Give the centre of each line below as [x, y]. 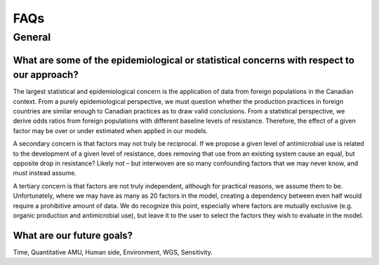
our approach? [46, 75]
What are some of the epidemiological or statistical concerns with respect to [184, 60]
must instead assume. [45, 173]
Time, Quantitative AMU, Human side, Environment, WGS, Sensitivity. [113, 252]
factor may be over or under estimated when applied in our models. [111, 130]
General [32, 37]
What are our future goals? [73, 235]
